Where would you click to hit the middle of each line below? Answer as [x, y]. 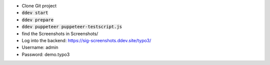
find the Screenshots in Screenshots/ [60, 33]
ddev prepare [38, 20]
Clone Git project [39, 6]
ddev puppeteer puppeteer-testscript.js [72, 27]
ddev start [35, 13]
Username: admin [40, 48]
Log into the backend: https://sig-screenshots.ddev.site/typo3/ [86, 40]
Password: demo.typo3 [46, 54]
